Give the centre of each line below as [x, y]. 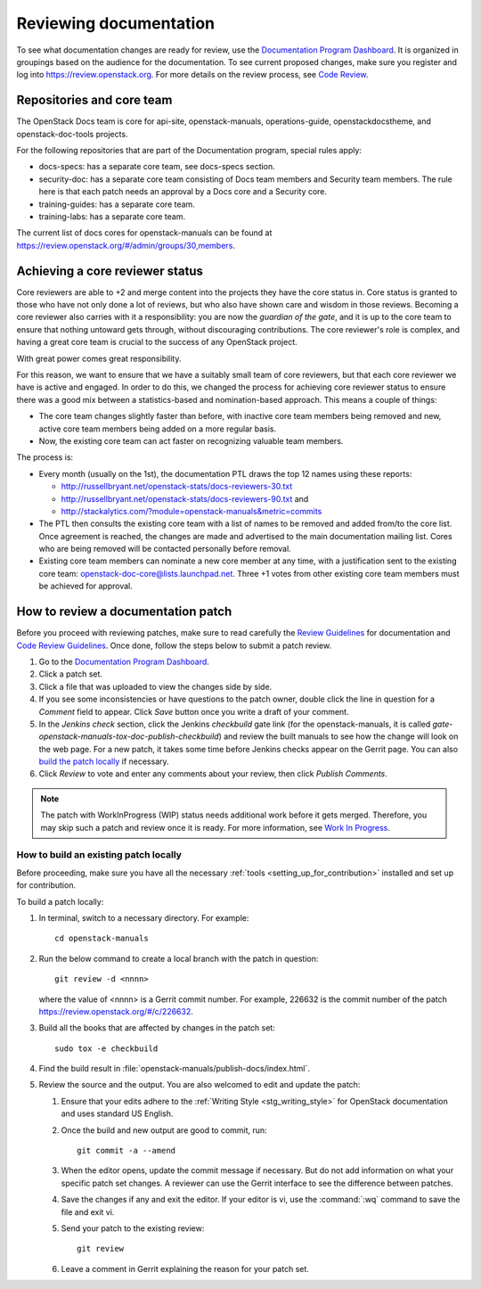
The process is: [45, 457]
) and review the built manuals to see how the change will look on [338, 736]
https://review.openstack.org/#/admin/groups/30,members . [126, 245]
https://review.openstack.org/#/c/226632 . [116, 1011]
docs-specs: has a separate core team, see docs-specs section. [157, 167]
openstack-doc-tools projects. [72, 134]
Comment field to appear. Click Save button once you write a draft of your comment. [194, 711]
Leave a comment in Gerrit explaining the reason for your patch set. [185, 1268]
